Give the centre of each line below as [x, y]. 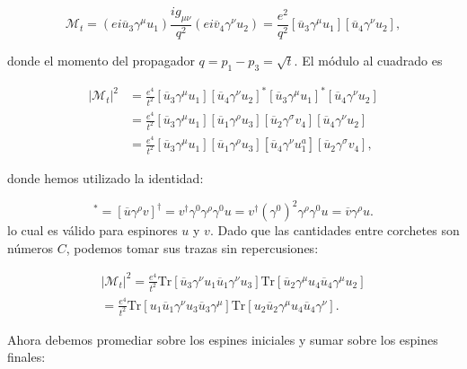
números [31, 247]
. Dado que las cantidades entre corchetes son [335, 230]
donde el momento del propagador [101, 60]
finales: [26, 357]
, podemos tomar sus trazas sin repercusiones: [192, 247]
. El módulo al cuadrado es [368, 60]
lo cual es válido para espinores [93, 230]
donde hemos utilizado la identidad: [106, 177]
